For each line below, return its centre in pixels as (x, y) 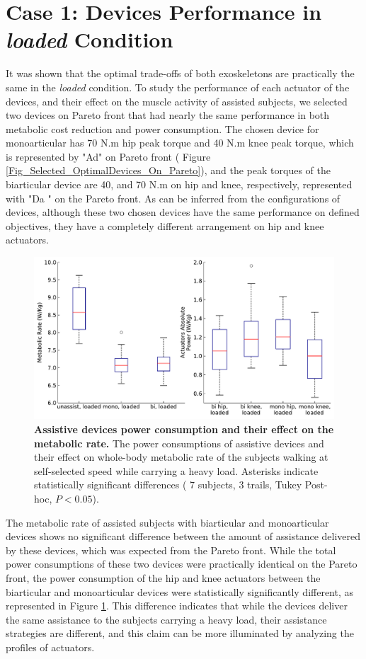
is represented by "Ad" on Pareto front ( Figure (108, 156)
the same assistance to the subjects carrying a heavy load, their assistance (166, 619)
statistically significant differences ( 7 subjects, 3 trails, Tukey (168, 485)
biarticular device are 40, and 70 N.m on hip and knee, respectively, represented (179, 184)
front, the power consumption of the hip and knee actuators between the (163, 577)
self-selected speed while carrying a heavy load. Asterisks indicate (176, 470)
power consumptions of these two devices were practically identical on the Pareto (182, 564)
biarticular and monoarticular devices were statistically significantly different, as (180, 591)
